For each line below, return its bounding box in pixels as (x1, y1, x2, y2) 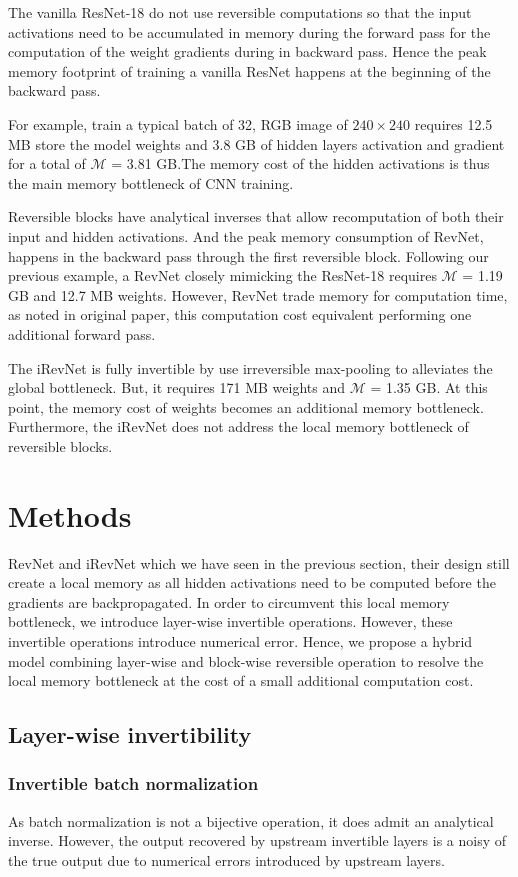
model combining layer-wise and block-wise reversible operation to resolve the (8, 650, 484, 671)
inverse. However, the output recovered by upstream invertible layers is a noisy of (8, 830, 507, 851)
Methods (8, 494, 132, 535)
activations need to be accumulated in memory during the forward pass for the (8, 21, 491, 42)
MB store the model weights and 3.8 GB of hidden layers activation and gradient (8, 133, 505, 154)
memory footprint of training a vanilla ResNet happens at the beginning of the (8, 60, 491, 81)
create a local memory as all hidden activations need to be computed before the (8, 572, 496, 593)
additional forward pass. (8, 323, 156, 344)
